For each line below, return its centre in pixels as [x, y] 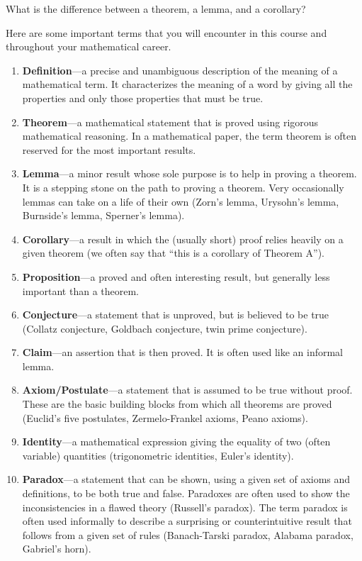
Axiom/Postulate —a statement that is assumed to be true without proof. [187, 390]
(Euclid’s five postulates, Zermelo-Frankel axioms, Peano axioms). [165, 417]
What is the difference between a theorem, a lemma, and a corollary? [156, 9]
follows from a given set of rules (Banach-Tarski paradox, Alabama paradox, [188, 534]
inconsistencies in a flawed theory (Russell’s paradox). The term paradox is [185, 507]
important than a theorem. [81, 290]
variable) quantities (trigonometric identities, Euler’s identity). [158, 455]
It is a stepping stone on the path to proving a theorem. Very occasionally [183, 187]
